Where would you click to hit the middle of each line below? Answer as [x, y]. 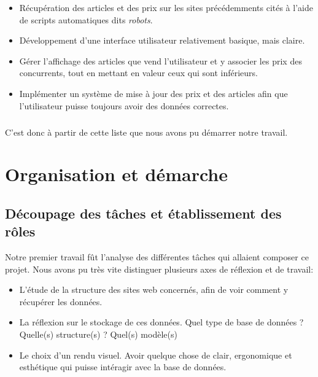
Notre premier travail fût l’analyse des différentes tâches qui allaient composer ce [157, 257]
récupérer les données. [61, 301]
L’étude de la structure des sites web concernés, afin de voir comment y [154, 290]
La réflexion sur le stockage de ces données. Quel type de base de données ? [161, 322]
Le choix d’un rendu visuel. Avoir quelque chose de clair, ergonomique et [156, 355]
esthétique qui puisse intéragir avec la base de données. [123, 367]
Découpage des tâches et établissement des [143, 213]
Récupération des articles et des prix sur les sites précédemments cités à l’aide [166, 7]
